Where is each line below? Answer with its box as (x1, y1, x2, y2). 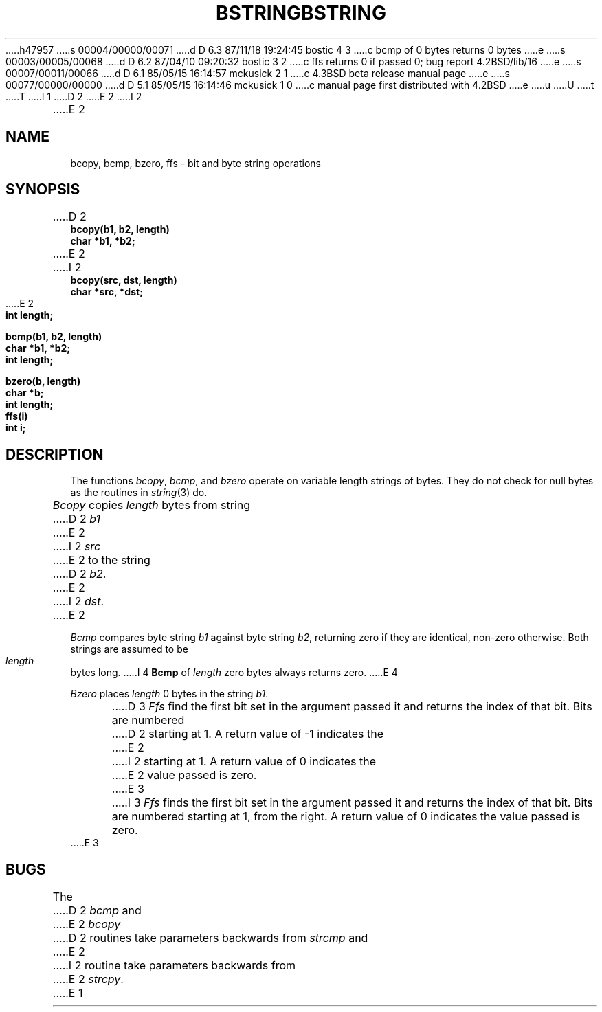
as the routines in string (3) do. (70, 486, 208, 499)
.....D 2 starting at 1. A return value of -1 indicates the (111, 727, 384, 741)
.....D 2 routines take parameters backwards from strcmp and (52, 931, 368, 945)
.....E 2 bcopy (52, 917, 121, 932)
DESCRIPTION (5, 445, 104, 463)
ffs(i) (5, 410, 28, 423)
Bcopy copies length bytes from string (52, 498, 251, 513)
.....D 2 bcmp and (52, 903, 142, 918)
